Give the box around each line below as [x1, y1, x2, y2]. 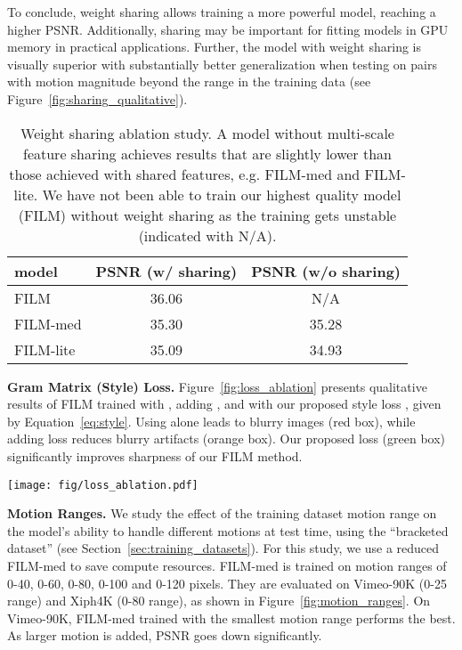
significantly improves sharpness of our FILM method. [7, 446, 303, 465]
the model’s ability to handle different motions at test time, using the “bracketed [7, 521, 449, 540]
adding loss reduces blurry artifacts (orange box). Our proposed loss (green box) [7, 429, 446, 448]
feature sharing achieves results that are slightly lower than [22, 142, 392, 164]
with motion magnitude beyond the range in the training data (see [7, 72, 371, 91]
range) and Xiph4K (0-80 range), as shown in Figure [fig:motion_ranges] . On [7, 591, 431, 610]
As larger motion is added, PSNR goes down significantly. [7, 626, 322, 645]
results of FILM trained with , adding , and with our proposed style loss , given [7, 394, 442, 413]
